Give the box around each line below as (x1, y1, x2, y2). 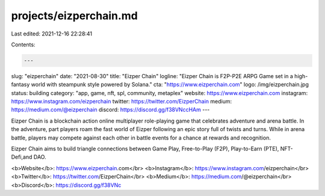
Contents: (11, 41, 36, 48)
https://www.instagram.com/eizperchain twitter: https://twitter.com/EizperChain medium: (11, 98, 232, 105)
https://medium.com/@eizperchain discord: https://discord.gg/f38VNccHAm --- (11, 106, 210, 114)
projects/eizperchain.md (11, 9, 138, 22)
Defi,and (11, 153, 32, 161)
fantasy (11, 81, 30, 88)
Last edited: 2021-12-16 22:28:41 (11, 30, 93, 37)
